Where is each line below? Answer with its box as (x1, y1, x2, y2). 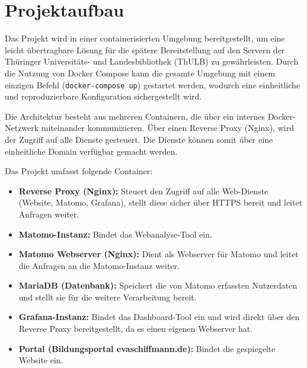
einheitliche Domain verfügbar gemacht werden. (5, 145, 178, 157)
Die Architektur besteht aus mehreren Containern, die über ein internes (5, 110, 265, 122)
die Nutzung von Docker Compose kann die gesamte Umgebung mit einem (5, 66, 276, 79)
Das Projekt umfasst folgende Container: (5, 165, 153, 177)
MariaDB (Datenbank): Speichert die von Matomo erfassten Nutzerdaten (18, 279, 298, 292)
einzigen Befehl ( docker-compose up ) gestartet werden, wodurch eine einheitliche (5, 78, 300, 91)
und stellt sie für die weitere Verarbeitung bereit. (18, 290, 197, 303)
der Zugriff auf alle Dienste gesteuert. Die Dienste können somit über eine (5, 133, 273, 145)
